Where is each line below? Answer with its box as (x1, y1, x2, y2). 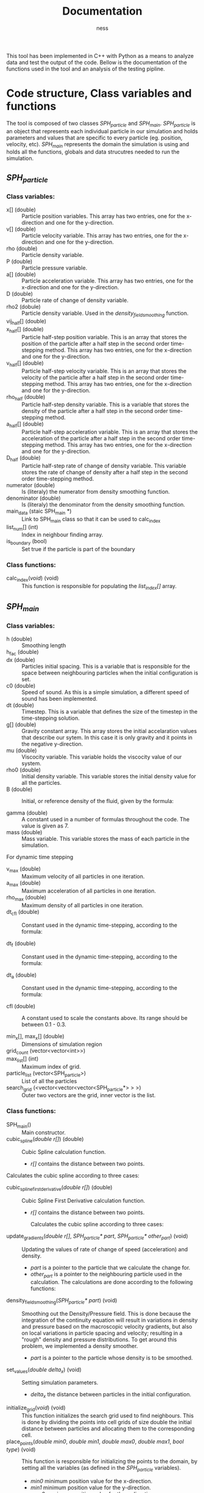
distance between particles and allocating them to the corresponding (21, 1425, 195, 1432)
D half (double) (6, 454, 41, 463)
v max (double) (6, 865, 41, 874)
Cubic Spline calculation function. (21, 1148, 106, 1156)
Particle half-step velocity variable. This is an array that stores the (21, 367, 187, 374)
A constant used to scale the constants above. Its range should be (21, 1014, 188, 1022)
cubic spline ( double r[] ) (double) (6, 1135, 84, 1144)
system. (21, 759, 41, 767)
